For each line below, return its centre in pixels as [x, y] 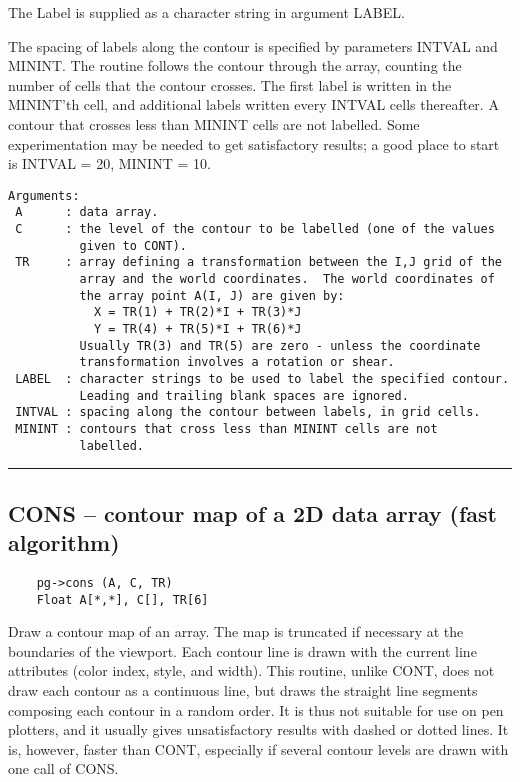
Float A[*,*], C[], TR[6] [122, 599]
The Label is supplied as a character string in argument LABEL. [206, 12]
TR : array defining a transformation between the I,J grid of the [258, 262]
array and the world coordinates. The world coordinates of [287, 279]
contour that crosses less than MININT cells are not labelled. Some [214, 123]
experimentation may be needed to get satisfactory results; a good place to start [254, 143]
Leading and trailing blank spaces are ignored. [244, 395]
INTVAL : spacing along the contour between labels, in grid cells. [248, 412]
